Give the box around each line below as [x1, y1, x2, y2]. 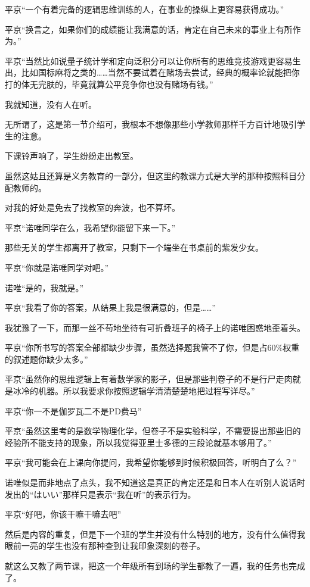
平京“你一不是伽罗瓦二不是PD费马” [5, 404, 142, 417]
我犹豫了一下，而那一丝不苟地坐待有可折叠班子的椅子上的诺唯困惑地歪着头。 [5, 321, 305, 333]
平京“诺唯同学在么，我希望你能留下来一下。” [5, 221, 176, 233]
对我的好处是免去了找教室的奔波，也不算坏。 [5, 201, 180, 214]
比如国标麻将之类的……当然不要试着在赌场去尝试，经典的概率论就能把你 [21, 66, 300, 79]
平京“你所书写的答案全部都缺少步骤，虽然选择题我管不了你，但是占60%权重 [5, 341, 300, 354]
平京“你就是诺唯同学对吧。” [5, 261, 109, 273]
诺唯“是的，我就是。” [5, 281, 84, 293]
